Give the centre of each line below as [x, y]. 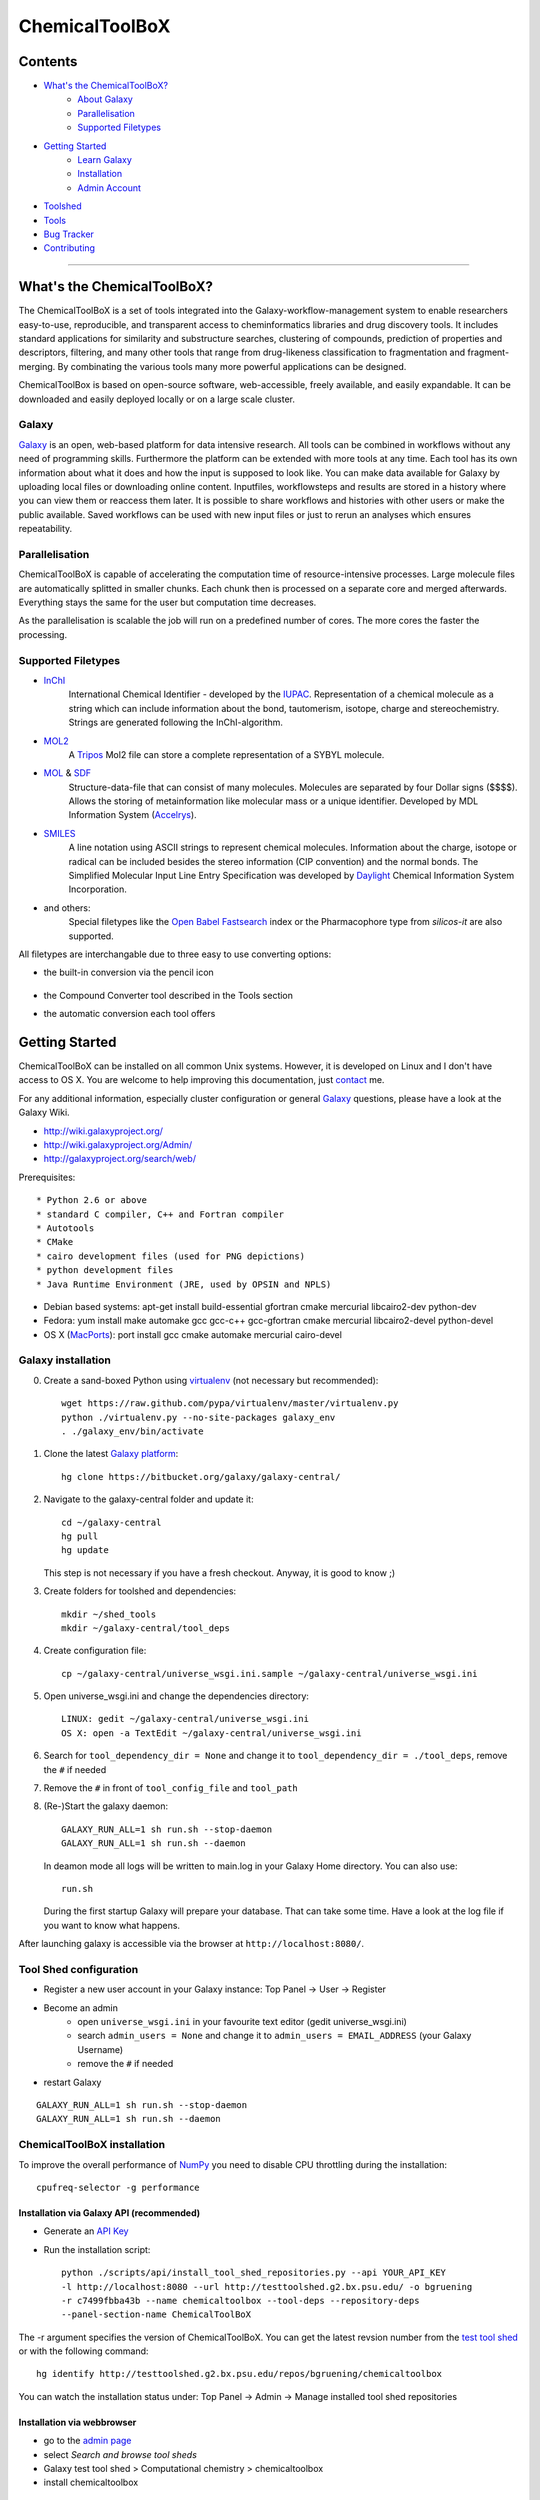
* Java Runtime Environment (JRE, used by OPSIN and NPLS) [184, 1284]
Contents [48, 61]
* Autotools [65, 1228]
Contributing [69, 248]
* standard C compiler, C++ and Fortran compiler [160, 1214]
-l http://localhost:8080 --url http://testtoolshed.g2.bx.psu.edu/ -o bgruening [267, 2286]
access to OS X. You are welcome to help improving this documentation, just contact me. [201, 1080]
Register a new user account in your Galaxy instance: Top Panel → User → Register [215, 1989]
